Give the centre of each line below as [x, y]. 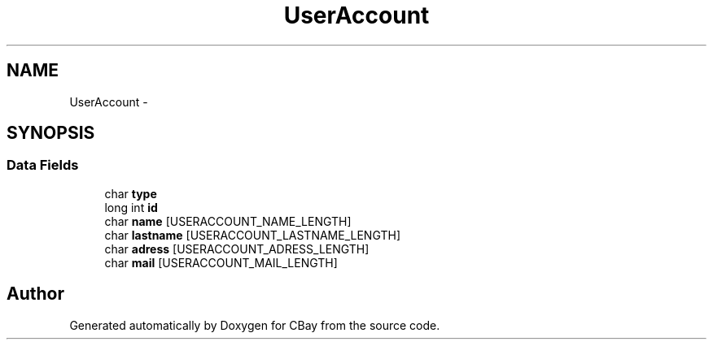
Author [35, 294]
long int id [131, 207]
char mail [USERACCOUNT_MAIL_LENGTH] [221, 262]
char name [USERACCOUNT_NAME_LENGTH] [228, 221]
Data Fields [43, 165]
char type [131, 193]
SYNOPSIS [51, 133]
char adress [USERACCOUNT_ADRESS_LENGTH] [237, 249]
